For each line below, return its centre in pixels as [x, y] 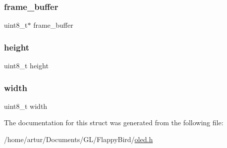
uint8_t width [26, 106]
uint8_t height [26, 66]
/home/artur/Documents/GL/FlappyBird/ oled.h [79, 139]
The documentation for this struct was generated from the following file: [114, 123]
